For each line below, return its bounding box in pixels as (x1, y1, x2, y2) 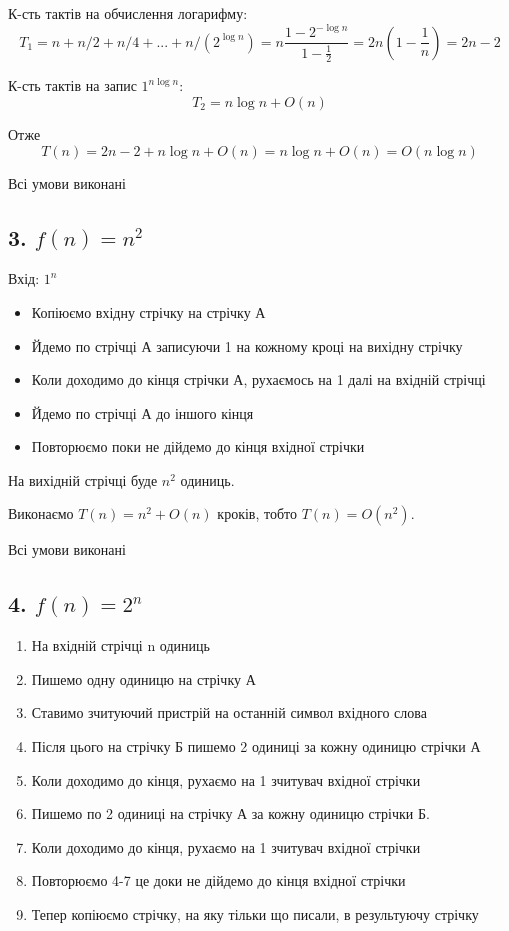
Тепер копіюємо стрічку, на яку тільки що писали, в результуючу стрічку (31, 904, 479, 925)
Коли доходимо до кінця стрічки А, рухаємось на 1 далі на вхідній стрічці (31, 369, 486, 390)
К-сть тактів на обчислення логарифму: (8, 3, 248, 23)
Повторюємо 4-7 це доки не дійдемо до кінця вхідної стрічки (31, 870, 406, 891)
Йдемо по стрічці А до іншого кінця (31, 402, 254, 423)
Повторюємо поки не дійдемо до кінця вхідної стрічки (31, 436, 365, 457)
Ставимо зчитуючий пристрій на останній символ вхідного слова (31, 702, 427, 723)
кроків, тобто (217, 503, 297, 524)
